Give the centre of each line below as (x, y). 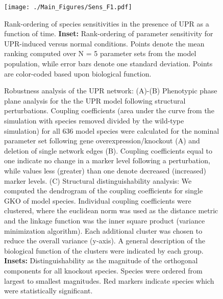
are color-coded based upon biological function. (78, 73)
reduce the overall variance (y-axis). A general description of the (105, 241)
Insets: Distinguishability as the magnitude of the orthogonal (101, 260)
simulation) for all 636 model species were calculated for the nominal (112, 130)
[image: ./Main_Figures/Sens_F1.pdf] (68, 7)
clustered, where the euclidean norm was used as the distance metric (111, 210)
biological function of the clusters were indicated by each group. (104, 250)
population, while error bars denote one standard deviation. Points (108, 64)
